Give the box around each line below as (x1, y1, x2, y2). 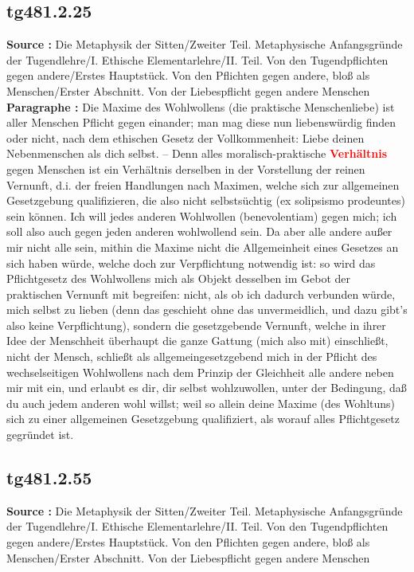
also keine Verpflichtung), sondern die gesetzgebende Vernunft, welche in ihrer (6, 316, 386, 333)
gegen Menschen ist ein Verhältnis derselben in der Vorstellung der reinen (6, 160, 365, 177)
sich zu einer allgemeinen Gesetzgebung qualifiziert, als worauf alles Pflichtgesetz (6, 410, 400, 427)
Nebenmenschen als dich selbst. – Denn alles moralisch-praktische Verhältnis (6, 145, 388, 162)
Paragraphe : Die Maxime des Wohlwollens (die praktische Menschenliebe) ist (6, 98, 395, 115)
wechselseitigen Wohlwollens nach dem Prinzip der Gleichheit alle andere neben (6, 363, 394, 380)
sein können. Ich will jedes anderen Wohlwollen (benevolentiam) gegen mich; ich (6, 207, 397, 224)
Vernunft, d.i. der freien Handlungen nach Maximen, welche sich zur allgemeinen (6, 176, 400, 193)
